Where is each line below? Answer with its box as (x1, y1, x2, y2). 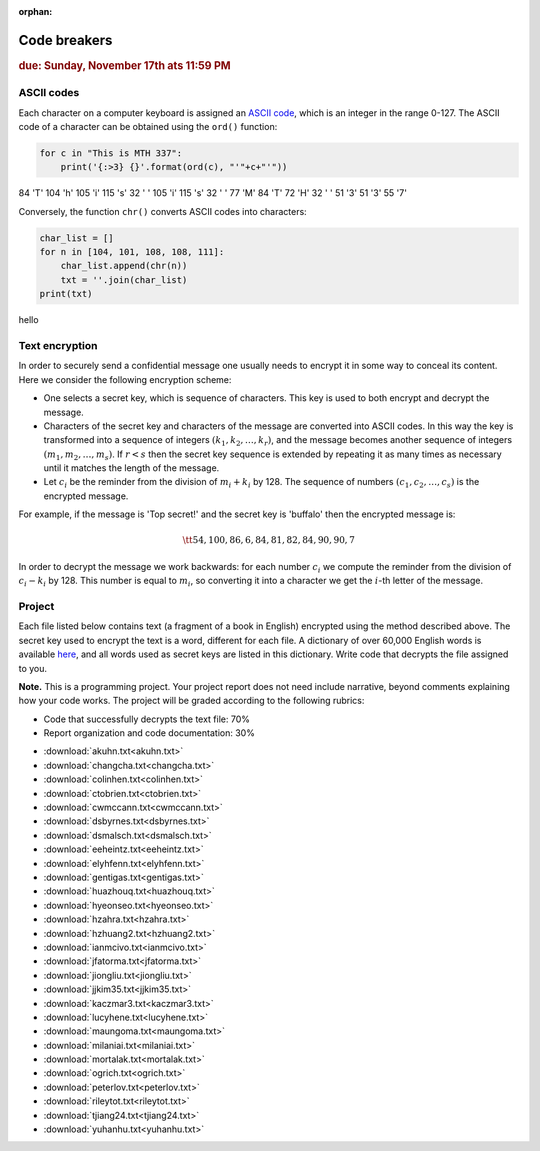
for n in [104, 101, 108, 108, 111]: (39, 246, 225, 258)
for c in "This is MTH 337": (39, 147, 183, 159)
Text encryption (18, 338, 98, 352)
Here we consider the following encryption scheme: (18, 373, 232, 385)
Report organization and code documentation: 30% (43, 727, 255, 739)
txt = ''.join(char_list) (60, 274, 188, 285)
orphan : (18, 6, 53, 17)
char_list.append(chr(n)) (60, 260, 188, 272)
